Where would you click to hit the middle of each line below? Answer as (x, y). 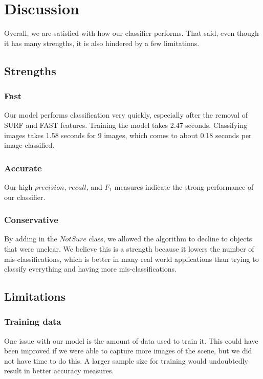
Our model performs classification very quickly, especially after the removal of (126, 115)
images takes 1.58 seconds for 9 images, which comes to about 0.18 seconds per (128, 135)
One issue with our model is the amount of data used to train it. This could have (131, 340)
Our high (18, 186)
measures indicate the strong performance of (184, 186)
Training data (33, 321)
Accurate (23, 168)
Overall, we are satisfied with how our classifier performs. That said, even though (131, 33)
